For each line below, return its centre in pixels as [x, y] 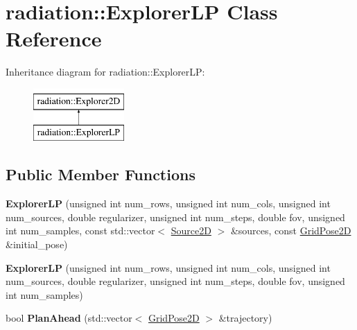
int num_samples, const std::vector [80, 231]
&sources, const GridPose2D [291, 231]
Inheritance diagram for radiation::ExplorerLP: [105, 72]
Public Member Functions [101, 174]
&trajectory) [245, 318]
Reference [54, 38]
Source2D [191, 231]
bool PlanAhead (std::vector [69, 318]
